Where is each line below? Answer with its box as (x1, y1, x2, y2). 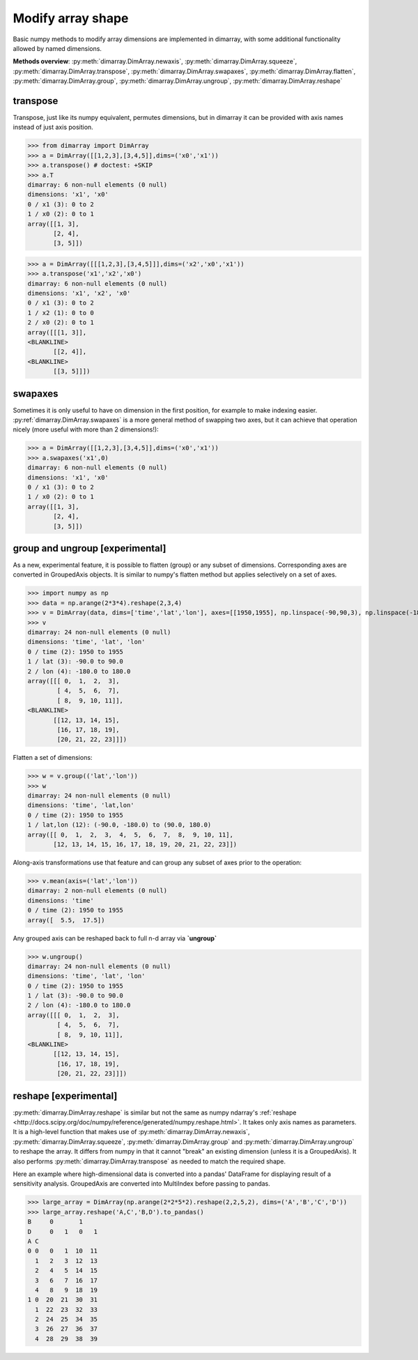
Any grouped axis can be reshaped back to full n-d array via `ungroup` (13, 934, 217, 942)
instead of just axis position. (13, 123, 93, 132)
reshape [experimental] (13, 1090, 118, 1101)
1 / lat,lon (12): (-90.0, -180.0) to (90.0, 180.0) (27, 821, 212, 829)
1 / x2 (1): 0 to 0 (27, 309, 94, 316)
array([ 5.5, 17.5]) (27, 916, 105, 924)
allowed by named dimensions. (13, 44, 102, 52)
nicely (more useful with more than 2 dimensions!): (13, 425, 160, 434)
